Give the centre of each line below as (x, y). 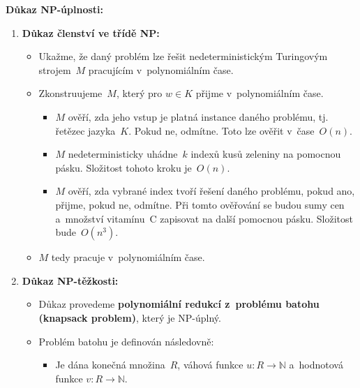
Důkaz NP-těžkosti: (70, 280)
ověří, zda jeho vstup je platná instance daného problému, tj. (198, 116)
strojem (55, 69)
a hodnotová (316, 365)
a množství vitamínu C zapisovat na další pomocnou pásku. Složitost (204, 218)
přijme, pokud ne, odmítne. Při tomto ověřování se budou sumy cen (200, 204)
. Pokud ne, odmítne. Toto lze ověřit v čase (222, 130)
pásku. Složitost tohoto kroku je (123, 167)
